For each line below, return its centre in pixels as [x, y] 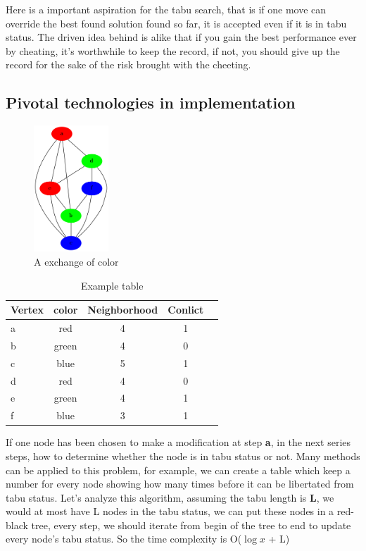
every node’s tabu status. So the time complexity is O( [124, 539]
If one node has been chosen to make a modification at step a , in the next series [178, 442]
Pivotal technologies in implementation [151, 103]
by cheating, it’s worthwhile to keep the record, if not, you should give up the [173, 50]
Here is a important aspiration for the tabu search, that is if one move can [166, 9]
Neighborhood [123, 310]
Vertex [27, 310]
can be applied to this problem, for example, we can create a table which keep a [178, 470]
